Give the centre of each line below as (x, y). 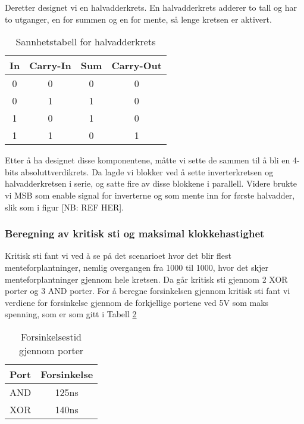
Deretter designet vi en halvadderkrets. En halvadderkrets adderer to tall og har (151, 7)
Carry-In (50, 66)
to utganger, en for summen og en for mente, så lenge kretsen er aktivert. (138, 19)
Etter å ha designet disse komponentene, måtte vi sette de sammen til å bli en (148, 160)
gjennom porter (51, 350)
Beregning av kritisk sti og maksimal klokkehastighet (135, 233)
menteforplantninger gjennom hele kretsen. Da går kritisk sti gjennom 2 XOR (146, 279)
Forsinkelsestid (51, 336)
